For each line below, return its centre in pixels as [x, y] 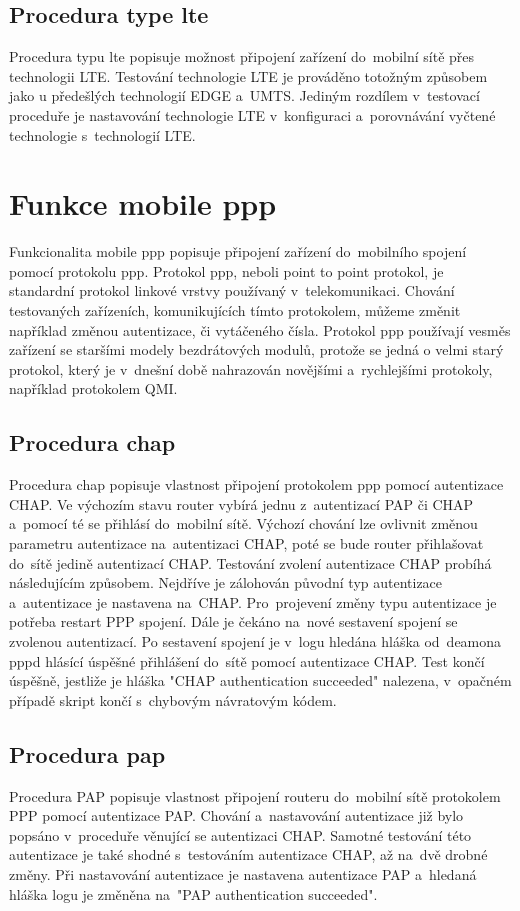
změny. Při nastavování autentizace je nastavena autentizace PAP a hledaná [243, 873]
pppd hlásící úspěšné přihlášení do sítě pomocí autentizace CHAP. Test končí [247, 660]
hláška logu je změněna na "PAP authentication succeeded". [193, 893]
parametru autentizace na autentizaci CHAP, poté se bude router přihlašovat [246, 543]
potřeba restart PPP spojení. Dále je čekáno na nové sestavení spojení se [233, 621]
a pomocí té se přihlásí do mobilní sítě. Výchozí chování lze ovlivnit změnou [243, 523]
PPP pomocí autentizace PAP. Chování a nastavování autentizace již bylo [236, 815]
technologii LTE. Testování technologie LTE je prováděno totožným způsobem [248, 75]
